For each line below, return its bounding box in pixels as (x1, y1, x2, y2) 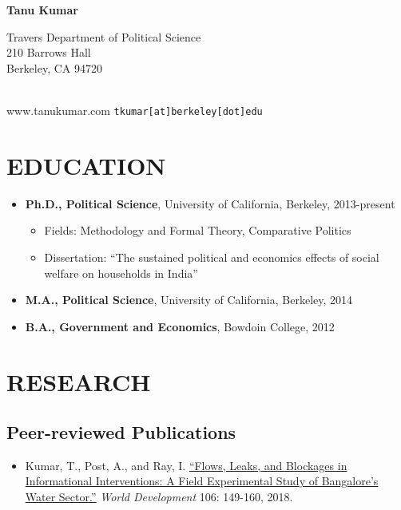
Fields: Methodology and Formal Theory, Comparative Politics (44, 222, 351, 239)
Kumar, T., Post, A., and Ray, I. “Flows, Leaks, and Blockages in (25, 457, 347, 473)
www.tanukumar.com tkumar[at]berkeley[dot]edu (6, 101, 263, 118)
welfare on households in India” (44, 264, 198, 281)
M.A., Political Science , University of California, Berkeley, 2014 (25, 291, 353, 308)
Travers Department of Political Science (6, 28, 201, 45)
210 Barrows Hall (6, 44, 91, 61)
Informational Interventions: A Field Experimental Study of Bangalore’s (25, 472, 379, 489)
